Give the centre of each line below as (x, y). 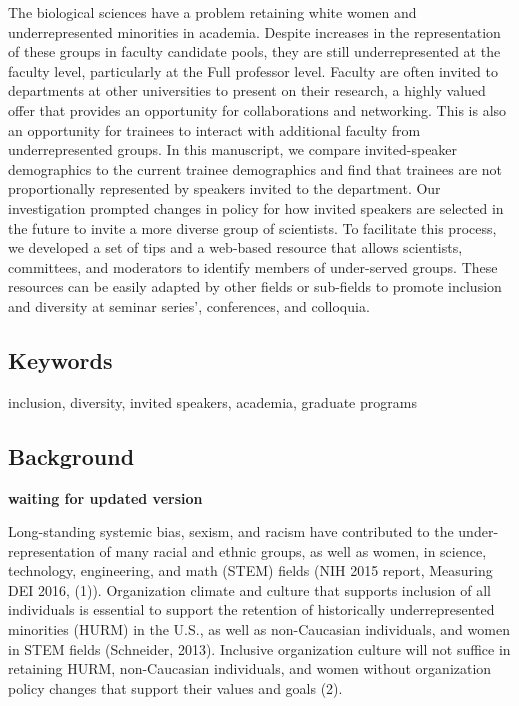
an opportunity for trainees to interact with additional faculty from (214, 129)
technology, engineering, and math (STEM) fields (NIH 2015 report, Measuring (250, 570)
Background (71, 455)
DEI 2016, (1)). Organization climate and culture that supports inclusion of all (250, 589)
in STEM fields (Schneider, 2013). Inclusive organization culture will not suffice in (259, 648)
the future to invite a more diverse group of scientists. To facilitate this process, (252, 227)
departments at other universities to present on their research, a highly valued (247, 90)
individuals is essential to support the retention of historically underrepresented (251, 609)
